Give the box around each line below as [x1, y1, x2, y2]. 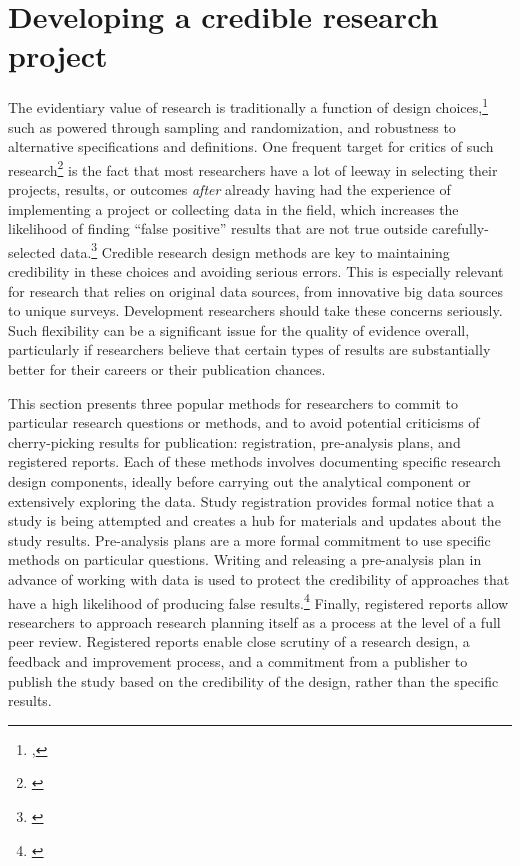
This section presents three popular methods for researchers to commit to [8, 392, 458, 413]
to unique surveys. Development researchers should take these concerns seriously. [8, 300, 503, 321]
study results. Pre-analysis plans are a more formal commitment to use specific [8, 529, 491, 550]
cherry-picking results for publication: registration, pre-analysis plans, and [8, 431, 461, 452]
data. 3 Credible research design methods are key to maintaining [60, 238, 450, 262]
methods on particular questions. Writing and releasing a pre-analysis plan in [8, 549, 482, 570]
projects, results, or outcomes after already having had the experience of [8, 179, 451, 199]
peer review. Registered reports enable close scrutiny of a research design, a [8, 631, 470, 652]
